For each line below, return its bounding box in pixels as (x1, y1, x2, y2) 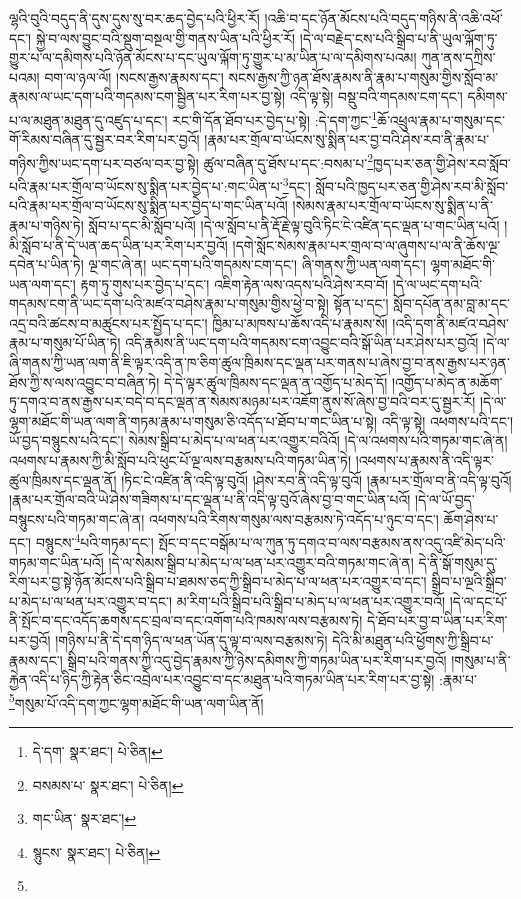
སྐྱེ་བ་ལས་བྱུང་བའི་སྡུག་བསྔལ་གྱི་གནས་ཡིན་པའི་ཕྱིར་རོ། (35, 27, 296, 48)
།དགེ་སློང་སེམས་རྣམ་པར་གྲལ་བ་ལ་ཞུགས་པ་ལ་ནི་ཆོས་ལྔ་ (232, 234, 501, 255)
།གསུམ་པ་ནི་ (451, 649, 511, 670)
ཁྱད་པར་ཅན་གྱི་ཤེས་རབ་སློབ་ (373, 152, 511, 173)
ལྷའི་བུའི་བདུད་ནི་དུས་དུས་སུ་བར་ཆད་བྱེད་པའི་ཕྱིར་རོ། (9, 8, 260, 28)
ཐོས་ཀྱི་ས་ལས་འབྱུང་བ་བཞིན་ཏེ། (9, 371, 160, 392)
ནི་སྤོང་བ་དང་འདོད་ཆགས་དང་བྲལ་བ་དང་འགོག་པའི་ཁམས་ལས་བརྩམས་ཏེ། (9, 610, 363, 631)
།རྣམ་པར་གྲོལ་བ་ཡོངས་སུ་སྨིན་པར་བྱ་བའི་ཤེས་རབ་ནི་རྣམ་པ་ (204, 129, 490, 150)
